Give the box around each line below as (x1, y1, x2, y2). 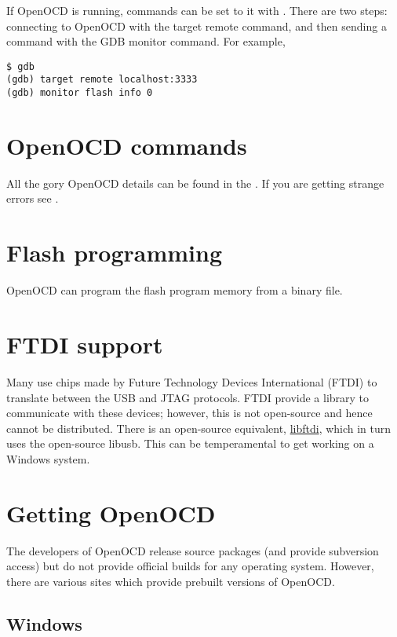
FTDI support (6, 328, 163, 360)
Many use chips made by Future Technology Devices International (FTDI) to (6, 373, 377, 390)
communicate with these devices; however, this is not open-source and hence (6, 405, 373, 421)
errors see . (6, 190, 59, 207)
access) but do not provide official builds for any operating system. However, (6, 558, 374, 574)
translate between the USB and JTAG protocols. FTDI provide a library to (6, 389, 370, 405)
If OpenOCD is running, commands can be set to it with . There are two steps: (6, 2, 388, 18)
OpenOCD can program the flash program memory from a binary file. (6, 282, 343, 298)
